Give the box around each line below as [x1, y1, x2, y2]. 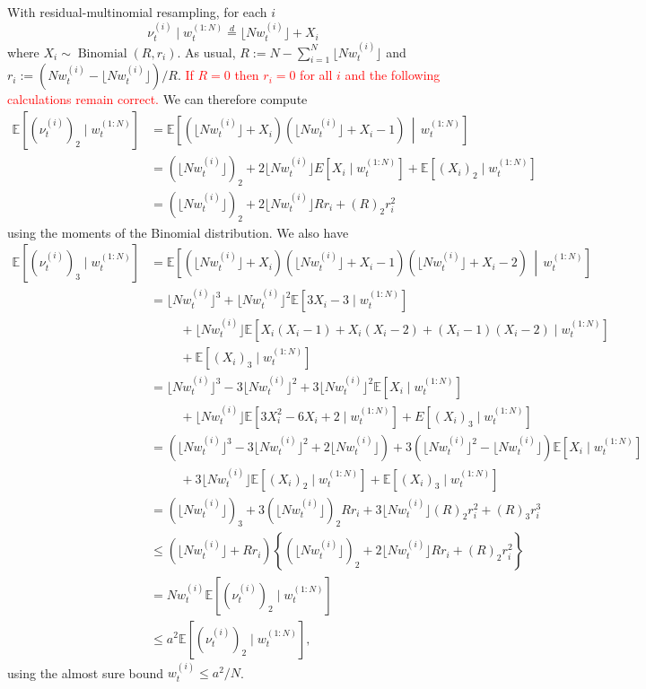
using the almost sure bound [7, 663, 164, 682]
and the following [345, 65, 441, 84]
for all [300, 65, 333, 84]
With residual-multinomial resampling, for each [7, 3, 267, 21]
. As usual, [177, 42, 236, 61]
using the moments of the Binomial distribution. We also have [7, 222, 349, 241]
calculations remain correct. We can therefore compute [7, 90, 308, 109]
